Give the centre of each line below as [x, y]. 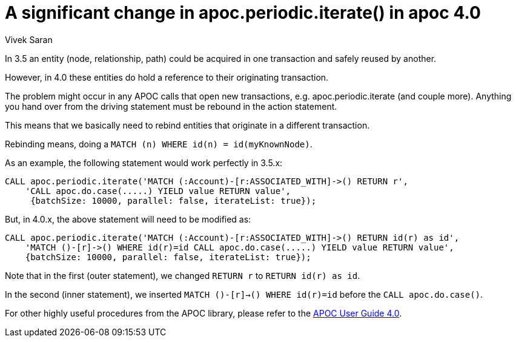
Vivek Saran [29, 39]
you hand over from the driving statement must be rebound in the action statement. [171, 106]
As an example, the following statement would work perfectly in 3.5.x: [144, 163]
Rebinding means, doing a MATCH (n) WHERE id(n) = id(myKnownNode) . [159, 144]
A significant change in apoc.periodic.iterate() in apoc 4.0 [243, 13]
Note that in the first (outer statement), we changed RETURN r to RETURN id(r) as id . [183, 275]
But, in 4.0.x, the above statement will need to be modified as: [128, 219]
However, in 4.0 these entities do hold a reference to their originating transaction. [167, 77]
